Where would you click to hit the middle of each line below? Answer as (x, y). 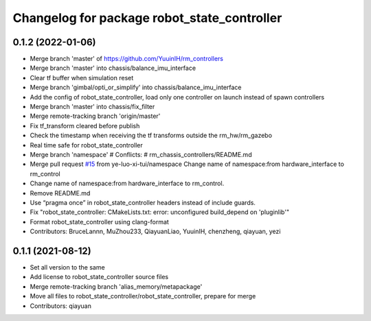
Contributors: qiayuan (61, 306)
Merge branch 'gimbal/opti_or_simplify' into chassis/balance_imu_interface (136, 87)
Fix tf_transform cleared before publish (85, 126)
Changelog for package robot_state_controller (147, 18)
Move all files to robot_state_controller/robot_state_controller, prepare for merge (143, 296)
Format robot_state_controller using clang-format (100, 222)
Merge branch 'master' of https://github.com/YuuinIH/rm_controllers (126, 59)
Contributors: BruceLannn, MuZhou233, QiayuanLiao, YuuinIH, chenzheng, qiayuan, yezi (155, 231)
